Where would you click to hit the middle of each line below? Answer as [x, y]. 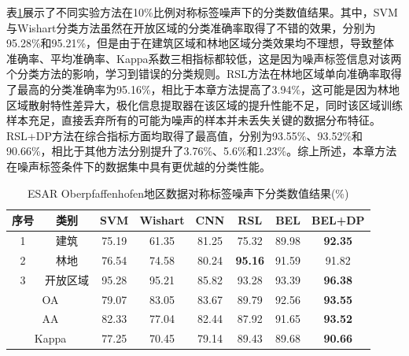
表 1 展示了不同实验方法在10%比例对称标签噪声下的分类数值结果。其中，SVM [202, 12]
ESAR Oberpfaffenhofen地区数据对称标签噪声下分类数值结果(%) [188, 193]
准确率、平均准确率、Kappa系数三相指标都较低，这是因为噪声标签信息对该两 [204, 58]
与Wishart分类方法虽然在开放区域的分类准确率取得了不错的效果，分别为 [191, 27]
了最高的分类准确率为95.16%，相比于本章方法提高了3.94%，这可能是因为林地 [203, 89]
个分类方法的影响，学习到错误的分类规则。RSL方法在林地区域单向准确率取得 [204, 74]
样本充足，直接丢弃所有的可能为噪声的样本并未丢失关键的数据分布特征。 [193, 120]
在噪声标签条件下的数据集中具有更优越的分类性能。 [138, 166]
